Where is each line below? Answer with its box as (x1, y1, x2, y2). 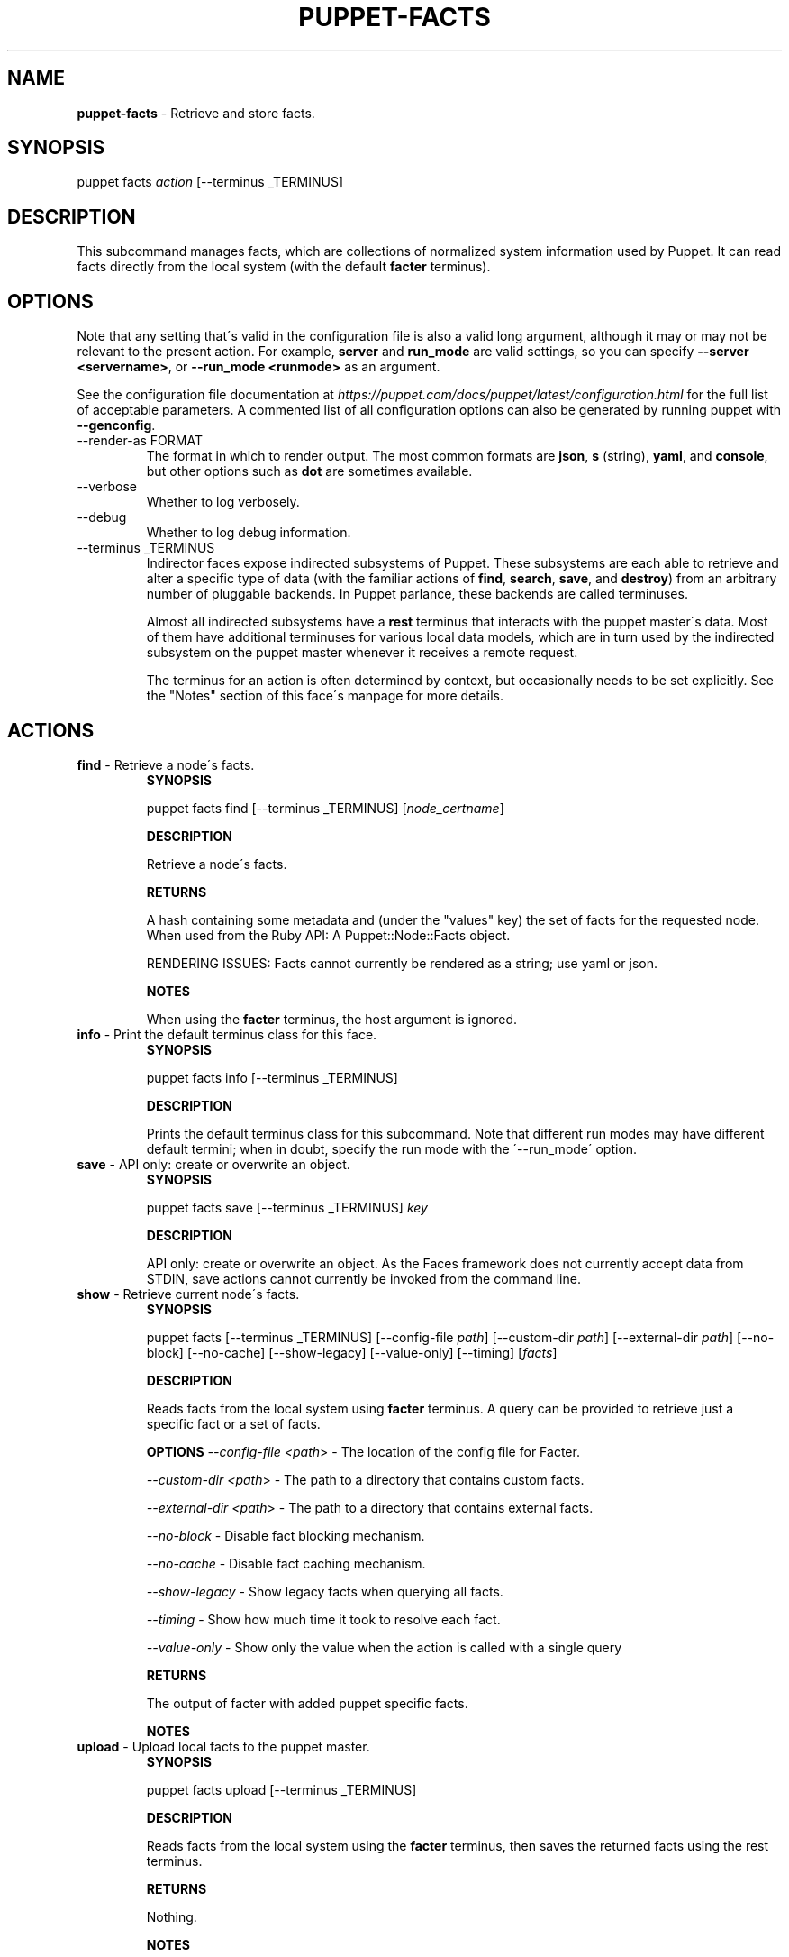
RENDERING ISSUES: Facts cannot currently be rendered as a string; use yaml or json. (146, 955, 658, 971)
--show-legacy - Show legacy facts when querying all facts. (146, 1583, 503, 1599)
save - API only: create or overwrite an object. (77, 1156, 350, 1172)
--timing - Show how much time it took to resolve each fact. (146, 1611, 501, 1627)
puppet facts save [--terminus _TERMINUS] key (146, 1199, 428, 1215)
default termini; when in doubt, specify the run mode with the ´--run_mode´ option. (146, 1140, 638, 1157)
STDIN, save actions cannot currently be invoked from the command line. (146, 1270, 581, 1286)
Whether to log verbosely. (146, 494, 300, 510)
